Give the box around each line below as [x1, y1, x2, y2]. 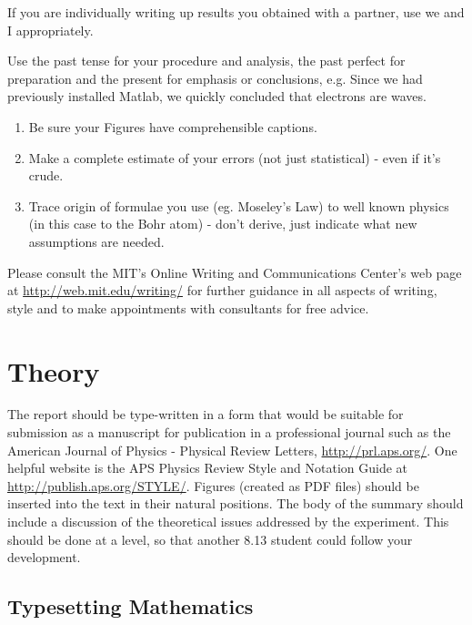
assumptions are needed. [28, 231, 165, 251]
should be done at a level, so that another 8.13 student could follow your [7, 529, 413, 548]
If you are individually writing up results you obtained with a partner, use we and [7, 3, 465, 21]
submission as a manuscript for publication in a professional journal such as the [7, 423, 451, 442]
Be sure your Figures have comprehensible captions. [28, 117, 317, 136]
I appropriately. [7, 20, 94, 39]
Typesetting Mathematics [7, 592, 254, 620]
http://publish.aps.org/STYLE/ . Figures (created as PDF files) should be [7, 476, 419, 495]
